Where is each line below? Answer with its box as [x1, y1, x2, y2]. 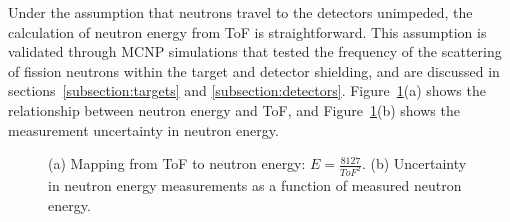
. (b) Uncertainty [361, 153, 467, 174]
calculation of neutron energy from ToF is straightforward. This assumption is [8, 21, 487, 42]
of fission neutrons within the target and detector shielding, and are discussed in [8, 60, 500, 81]
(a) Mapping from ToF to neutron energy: [48, 153, 306, 174]
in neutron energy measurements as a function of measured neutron [48, 175, 462, 196]
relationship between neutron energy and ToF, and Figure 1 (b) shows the [8, 99, 460, 120]
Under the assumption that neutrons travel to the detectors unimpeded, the [8, 2, 473, 22]
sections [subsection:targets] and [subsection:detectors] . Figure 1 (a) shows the [8, 80, 486, 101]
